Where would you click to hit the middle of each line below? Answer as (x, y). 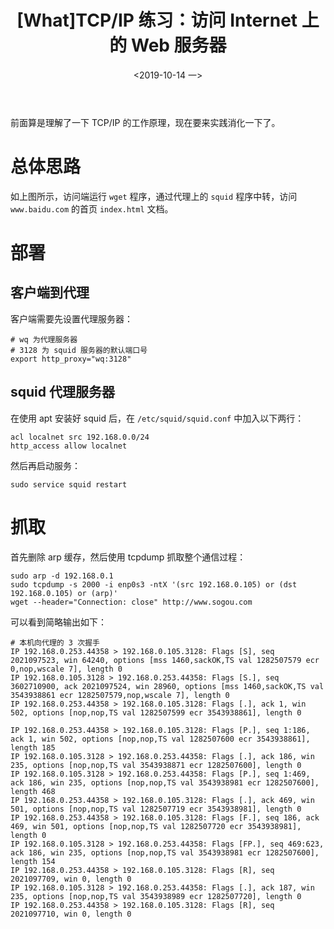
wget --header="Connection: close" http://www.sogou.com (131, 602)
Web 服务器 (178, 45)
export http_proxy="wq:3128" (71, 359)
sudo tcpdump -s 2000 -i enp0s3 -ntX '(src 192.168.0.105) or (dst (154, 584)
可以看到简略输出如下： (58, 622)
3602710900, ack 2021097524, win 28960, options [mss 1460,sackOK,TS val (167, 686)
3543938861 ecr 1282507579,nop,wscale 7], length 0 (120, 695)
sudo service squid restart (69, 484)
